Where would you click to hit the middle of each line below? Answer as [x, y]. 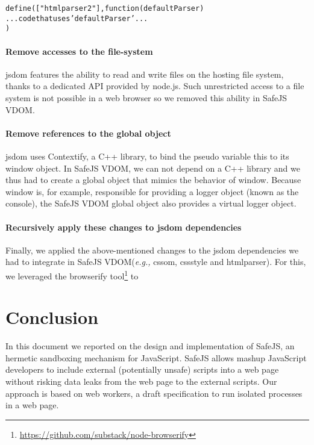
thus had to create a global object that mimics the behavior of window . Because [153, 180]
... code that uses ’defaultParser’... [77, 18]
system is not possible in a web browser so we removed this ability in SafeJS [146, 97]
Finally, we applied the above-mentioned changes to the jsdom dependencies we [152, 250]
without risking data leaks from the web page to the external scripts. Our [141, 381]
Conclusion [52, 317]
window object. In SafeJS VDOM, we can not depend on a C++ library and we [153, 168]
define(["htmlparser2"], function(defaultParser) [105, 8]
